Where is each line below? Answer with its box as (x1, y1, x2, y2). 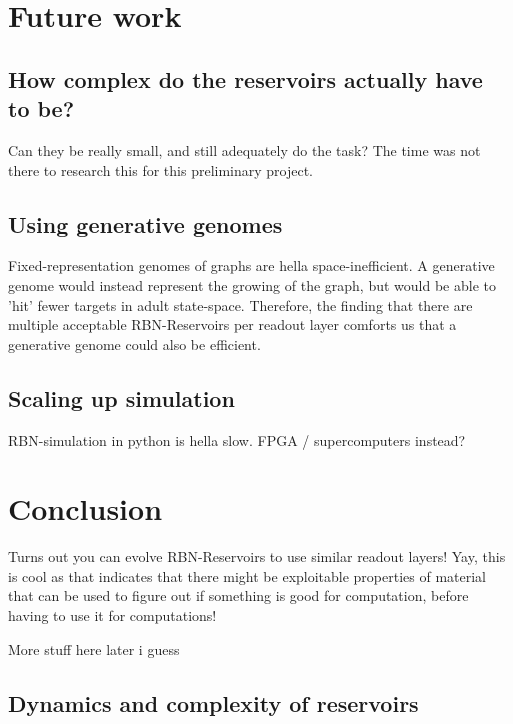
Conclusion (8, 488, 163, 529)
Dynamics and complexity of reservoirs (8, 687, 419, 718)
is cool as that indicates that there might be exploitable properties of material (8, 565, 487, 586)
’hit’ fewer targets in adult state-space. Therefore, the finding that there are (8, 294, 473, 315)
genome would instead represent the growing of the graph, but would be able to (8, 274, 496, 295)
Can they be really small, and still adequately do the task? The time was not (8, 139, 481, 160)
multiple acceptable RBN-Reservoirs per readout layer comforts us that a (8, 314, 457, 335)
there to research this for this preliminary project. (8, 159, 314, 180)
